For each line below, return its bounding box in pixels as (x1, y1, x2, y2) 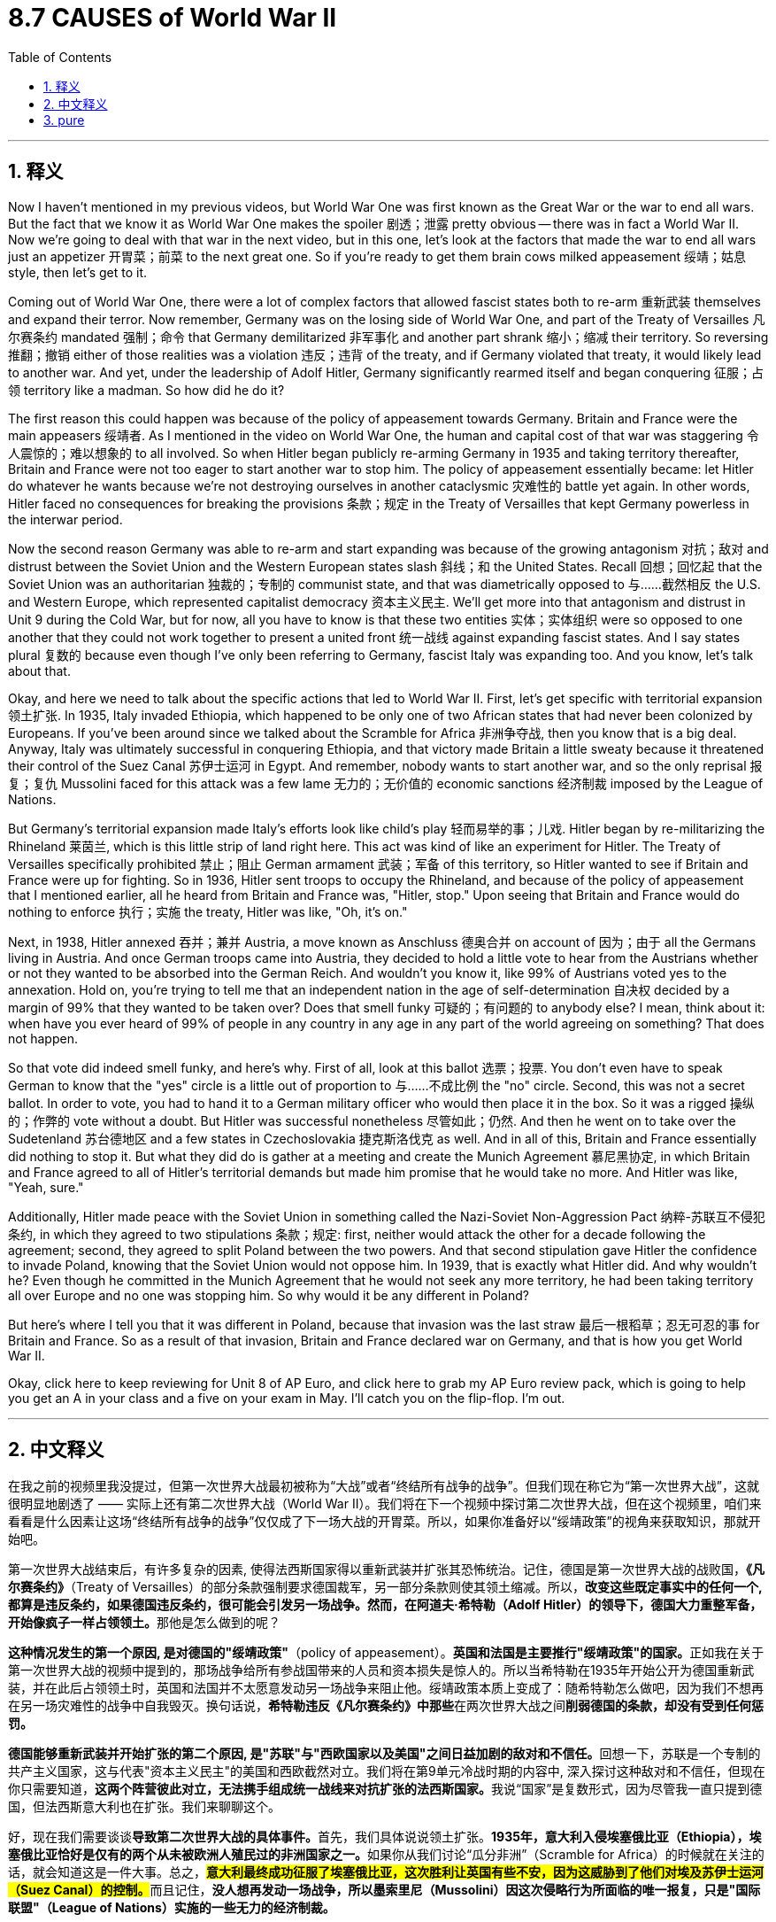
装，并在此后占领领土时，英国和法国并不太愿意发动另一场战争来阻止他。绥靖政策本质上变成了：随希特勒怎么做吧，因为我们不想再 (8, 1680, 764, 1696)
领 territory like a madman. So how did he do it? (8, 382, 285, 398)
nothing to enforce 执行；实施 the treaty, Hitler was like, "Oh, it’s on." (8, 903, 408, 919)
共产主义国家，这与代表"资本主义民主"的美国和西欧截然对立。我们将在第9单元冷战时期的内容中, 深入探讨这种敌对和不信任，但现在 (8, 1763, 765, 1779)
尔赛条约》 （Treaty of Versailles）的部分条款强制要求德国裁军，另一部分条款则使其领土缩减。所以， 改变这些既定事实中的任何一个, (8, 1579, 763, 1595)
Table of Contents (8, 49, 112, 65)
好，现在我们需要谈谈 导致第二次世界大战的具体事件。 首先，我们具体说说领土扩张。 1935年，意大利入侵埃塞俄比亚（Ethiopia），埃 (8, 1829, 762, 1845)
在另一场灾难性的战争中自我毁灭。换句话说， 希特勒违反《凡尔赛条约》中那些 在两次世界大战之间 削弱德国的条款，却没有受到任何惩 (8, 1698, 764, 1714)
